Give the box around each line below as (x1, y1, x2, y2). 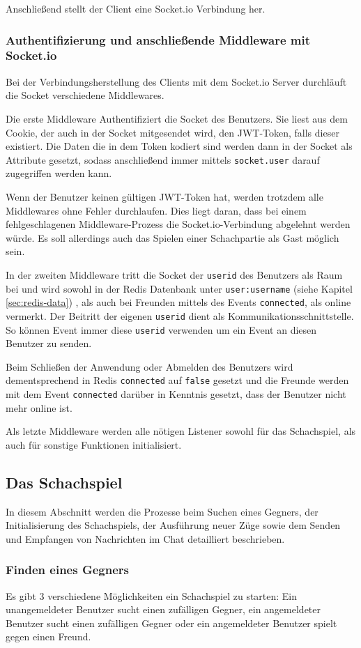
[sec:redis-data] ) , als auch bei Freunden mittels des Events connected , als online (6, 295, 351, 309)
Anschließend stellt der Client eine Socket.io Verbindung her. (6, 1, 266, 15)
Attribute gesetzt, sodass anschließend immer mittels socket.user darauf (6, 152, 320, 167)
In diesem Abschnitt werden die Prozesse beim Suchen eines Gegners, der (6, 504, 318, 518)
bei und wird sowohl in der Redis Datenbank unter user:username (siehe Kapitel (6, 281, 353, 295)
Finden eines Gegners (6, 561, 129, 578)
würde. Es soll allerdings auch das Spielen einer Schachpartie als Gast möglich (6, 230, 339, 245)
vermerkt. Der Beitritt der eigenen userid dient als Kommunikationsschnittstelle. (6, 308, 354, 323)
